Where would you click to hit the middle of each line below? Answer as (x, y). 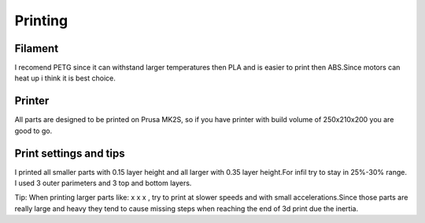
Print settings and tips (70, 153)
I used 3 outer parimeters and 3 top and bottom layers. (103, 183)
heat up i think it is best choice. (65, 78)
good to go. (33, 131)
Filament (37, 48)
